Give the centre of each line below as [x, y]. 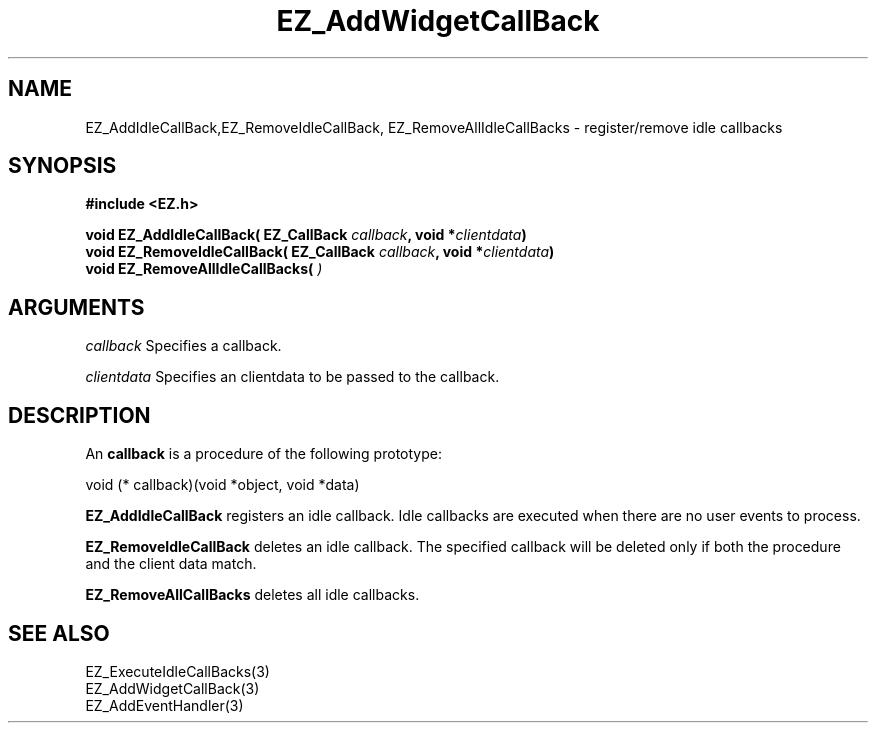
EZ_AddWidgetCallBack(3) [172, 688]
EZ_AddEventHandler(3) [164, 705]
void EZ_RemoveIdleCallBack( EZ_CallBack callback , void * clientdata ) [320, 252]
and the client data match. [171, 564]
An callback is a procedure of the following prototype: [263, 454]
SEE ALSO [59, 633]
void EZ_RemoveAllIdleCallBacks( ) [204, 269]
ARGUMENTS [76, 307]
